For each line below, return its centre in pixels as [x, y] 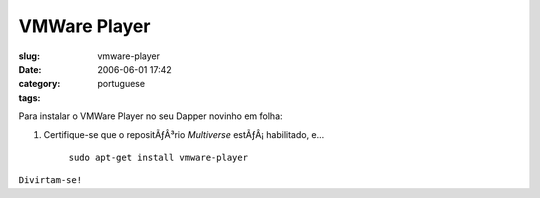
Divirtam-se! [50, 180]
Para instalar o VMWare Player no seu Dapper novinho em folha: [151, 116]
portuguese [121, 84]
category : [39, 84]
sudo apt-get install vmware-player [158, 157]
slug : [29, 56]
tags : [29, 97]
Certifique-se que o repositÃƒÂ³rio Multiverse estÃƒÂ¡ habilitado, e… [184, 134]
